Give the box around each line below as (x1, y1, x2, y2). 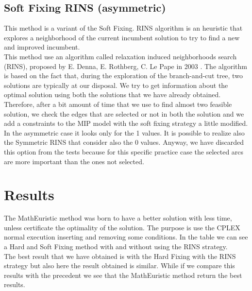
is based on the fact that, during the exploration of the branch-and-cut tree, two (4, 70, 243, 81)
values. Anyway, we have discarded (140, 137, 244, 147)
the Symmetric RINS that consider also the (4, 137, 133, 147)
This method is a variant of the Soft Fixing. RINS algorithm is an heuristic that (4, 23, 243, 33)
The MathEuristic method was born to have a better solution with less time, (4, 213, 232, 223)
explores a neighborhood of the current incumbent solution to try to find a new (4, 32, 240, 42)
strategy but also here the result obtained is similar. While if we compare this (4, 260, 235, 271)
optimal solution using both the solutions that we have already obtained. (4, 89, 221, 100)
